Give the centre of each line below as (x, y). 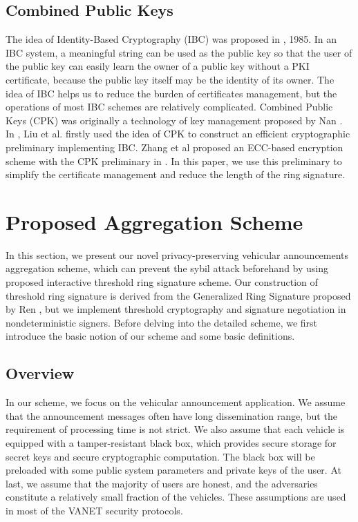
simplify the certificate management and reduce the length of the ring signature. (176, 174)
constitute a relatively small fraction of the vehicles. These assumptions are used (176, 497)
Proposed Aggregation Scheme (154, 221)
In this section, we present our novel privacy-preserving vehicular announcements (177, 254)
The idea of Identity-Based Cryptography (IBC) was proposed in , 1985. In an (171, 39)
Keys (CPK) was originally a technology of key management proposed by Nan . (174, 120)
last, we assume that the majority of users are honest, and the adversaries (162, 483)
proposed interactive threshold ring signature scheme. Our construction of (162, 282)
